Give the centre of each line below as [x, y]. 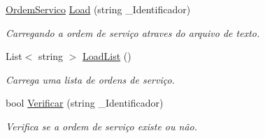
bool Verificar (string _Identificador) [85, 103]
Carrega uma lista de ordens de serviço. [90, 79]
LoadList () [107, 56]
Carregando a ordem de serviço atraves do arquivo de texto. [133, 32]
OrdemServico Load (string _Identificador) [98, 9]
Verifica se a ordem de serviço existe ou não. [102, 126]
